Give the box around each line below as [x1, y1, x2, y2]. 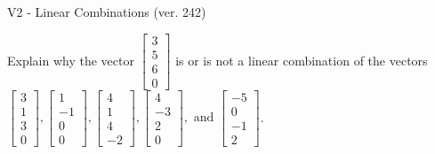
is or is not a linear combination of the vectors [175, 50, 428, 69]
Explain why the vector [7, 50, 134, 69]
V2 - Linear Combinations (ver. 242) [7, 3, 206, 20]
